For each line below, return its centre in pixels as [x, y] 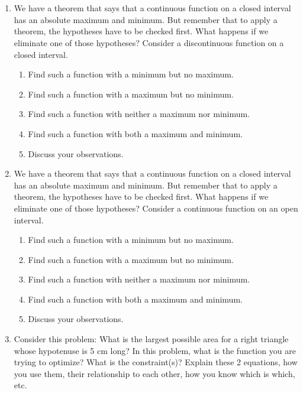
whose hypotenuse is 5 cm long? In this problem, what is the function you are [155, 350]
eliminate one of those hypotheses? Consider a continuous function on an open [156, 208]
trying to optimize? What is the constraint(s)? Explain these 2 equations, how [156, 362]
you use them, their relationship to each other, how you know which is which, [154, 373]
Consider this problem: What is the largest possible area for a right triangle [151, 339]
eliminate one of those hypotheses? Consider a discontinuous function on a [149, 42]
